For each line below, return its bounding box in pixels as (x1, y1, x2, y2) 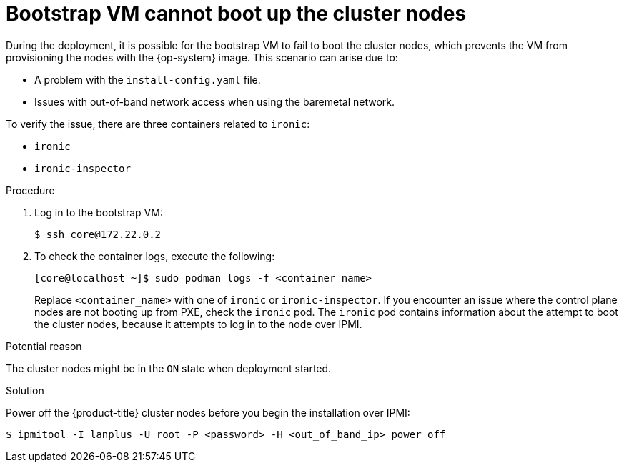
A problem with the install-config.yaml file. (34, 73, 261, 86)
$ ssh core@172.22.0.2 (34, 228, 162, 240)
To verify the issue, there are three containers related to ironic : (6, 117, 310, 130)
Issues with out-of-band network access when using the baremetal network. (34, 95, 395, 108)
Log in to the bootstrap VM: (34, 206, 163, 219)
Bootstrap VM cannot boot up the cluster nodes (6, 1, 467, 26)
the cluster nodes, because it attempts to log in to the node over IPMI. (34, 317, 362, 330)
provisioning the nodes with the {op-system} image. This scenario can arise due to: (6, 51, 398, 64)
